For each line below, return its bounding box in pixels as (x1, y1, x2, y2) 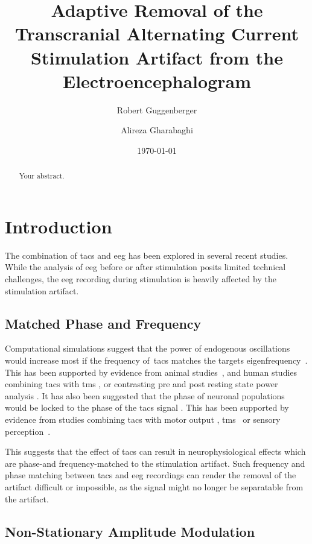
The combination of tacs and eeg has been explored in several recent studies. (5, 248, 288, 261)
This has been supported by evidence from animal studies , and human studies (5, 365, 298, 378)
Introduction (5, 213, 112, 238)
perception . (5, 425, 51, 437)
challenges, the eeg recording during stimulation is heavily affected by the (5, 273, 276, 285)
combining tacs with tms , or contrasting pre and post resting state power (5, 378, 278, 390)
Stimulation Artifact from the (31, 45, 283, 69)
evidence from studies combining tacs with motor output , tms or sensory (5, 413, 281, 425)
